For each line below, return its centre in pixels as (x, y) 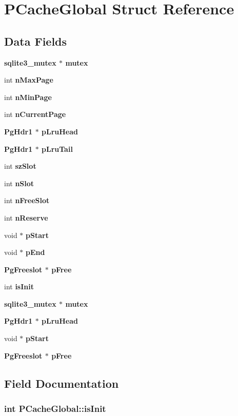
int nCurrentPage (35, 114)
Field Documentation (62, 383)
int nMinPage (28, 97)
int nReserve (26, 217)
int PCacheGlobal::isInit (55, 408)
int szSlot (20, 166)
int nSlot (19, 183)
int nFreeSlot (27, 200)
